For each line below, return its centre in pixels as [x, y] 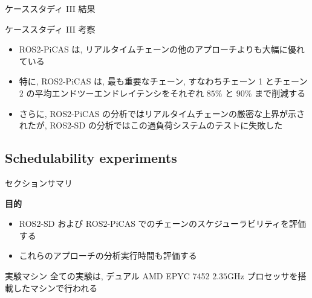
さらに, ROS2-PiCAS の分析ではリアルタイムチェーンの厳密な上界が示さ [162, 113]
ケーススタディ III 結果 [50, 8]
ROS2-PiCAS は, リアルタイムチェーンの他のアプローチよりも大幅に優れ [162, 49]
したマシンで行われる [55, 287]
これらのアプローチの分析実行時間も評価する [108, 255]
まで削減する [280, 93]
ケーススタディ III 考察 [50, 29]
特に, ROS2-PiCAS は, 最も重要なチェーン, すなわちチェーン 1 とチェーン [163, 81]
